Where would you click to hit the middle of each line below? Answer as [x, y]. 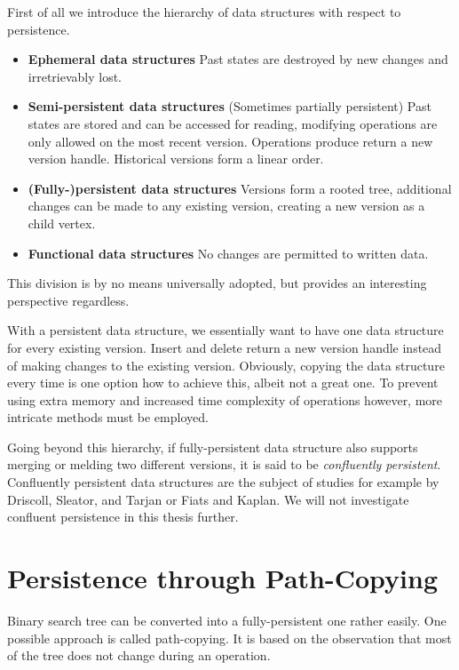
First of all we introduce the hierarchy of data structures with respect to [204, 12]
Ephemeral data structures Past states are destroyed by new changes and [238, 59]
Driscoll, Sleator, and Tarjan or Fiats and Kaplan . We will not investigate [208, 499]
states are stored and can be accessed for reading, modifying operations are [233, 123]
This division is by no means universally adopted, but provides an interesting [217, 283]
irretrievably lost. [75, 76]
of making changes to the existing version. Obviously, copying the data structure [226, 365]
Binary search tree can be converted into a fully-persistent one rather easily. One [227, 620]
